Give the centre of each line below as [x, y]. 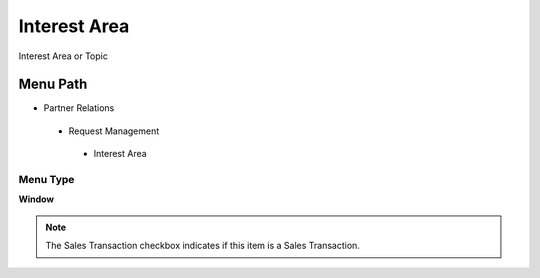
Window [36, 199]
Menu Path [53, 84]
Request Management [114, 131]
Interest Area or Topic [63, 56]
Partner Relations [79, 108]
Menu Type [46, 179]
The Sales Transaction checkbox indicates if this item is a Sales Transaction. [202, 246]
